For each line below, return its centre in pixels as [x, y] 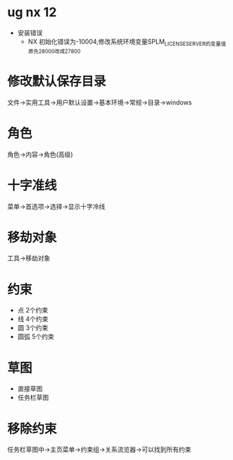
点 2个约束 [33, 310]
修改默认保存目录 [57, 81]
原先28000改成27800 [54, 51]
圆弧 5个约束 [36, 337]
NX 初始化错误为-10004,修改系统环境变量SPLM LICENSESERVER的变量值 [127, 42]
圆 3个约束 [33, 328]
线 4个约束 [33, 319]
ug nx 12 [32, 12]
